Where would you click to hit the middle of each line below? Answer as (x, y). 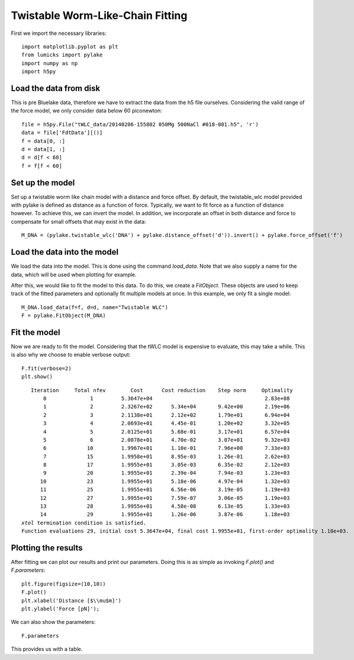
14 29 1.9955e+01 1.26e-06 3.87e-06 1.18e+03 (165, 515)
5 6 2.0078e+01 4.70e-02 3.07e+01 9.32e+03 (167, 440)
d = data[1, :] (44, 149)
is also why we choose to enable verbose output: (71, 355)
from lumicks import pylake (62, 55)
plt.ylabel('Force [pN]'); (61, 609)
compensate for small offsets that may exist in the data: (78, 222)
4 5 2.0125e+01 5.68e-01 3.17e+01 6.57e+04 (167, 432)
